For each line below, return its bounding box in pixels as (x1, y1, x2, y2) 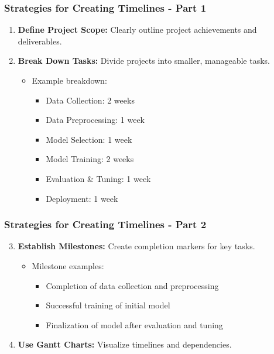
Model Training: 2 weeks (46, 153, 134, 165)
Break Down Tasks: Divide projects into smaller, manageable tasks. (18, 54, 270, 67)
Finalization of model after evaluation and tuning (46, 318, 223, 331)
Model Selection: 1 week (46, 133, 132, 145)
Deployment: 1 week (46, 192, 118, 204)
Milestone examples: (32, 259, 104, 271)
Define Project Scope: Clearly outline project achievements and (18, 23, 257, 36)
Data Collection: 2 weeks (46, 94, 135, 106)
